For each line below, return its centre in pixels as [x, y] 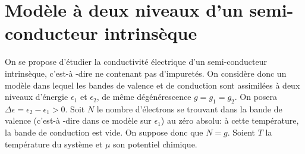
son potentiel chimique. [155, 144]
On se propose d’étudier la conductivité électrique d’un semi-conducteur [136, 62]
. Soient [241, 132]
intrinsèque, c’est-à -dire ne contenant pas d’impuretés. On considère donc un [146, 73]
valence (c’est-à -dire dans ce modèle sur [78, 120]
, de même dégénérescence [144, 97]
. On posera [256, 97]
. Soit [75, 109]
